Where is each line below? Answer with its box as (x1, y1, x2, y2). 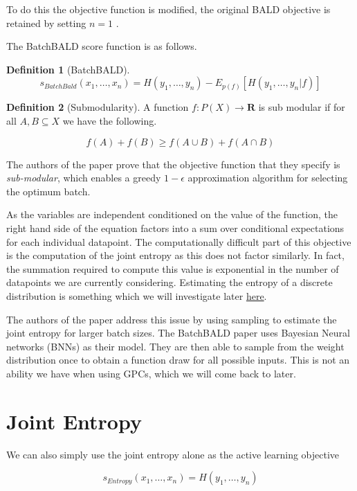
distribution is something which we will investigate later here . (6, 288, 267, 303)
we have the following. (62, 113, 157, 127)
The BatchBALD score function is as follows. (6, 39, 197, 53)
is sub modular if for (258, 100, 345, 114)
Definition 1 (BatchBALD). (6, 62, 130, 76)
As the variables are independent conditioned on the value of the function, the (6, 207, 338, 222)
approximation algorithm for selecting (187, 170, 348, 185)
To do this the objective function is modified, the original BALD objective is (6, 2, 331, 16)
